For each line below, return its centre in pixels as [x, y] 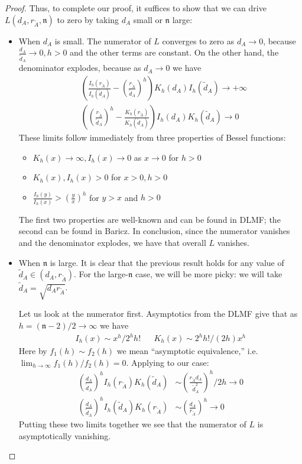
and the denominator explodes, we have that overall [112, 242]
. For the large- [101, 274]
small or [148, 19]
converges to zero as [198, 40]
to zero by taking [88, 19]
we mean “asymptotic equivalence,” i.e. [187, 351]
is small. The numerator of [103, 40]
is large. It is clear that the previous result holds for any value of [167, 262]
